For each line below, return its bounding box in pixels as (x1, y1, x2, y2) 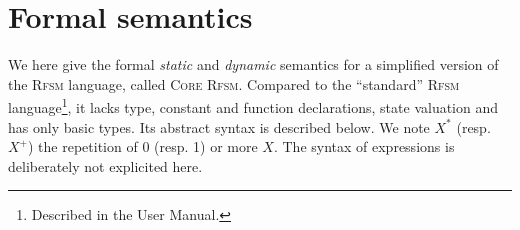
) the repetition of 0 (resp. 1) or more (28, 136, 258, 157)
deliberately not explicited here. (8, 155, 203, 176)
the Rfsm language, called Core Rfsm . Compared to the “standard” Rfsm (8, 73, 460, 94)
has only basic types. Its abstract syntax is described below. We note (8, 116, 430, 137)
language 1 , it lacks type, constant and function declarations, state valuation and (8, 94, 499, 117)
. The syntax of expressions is (273, 136, 455, 157)
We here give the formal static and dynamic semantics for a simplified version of (8, 54, 499, 75)
